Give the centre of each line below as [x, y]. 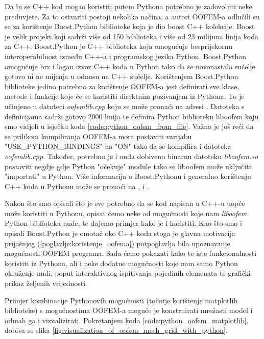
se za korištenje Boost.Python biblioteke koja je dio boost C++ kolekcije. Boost [130, 26]
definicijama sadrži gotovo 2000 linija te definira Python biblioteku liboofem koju [132, 116]
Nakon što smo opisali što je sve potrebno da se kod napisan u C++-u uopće [125, 203]
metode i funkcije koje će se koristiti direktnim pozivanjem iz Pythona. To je [125, 96]
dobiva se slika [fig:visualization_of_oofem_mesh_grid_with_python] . [116, 330]
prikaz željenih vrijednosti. [46, 283]
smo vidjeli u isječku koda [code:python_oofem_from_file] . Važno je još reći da [129, 126]
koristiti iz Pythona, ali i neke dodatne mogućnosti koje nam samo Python [121, 263]
